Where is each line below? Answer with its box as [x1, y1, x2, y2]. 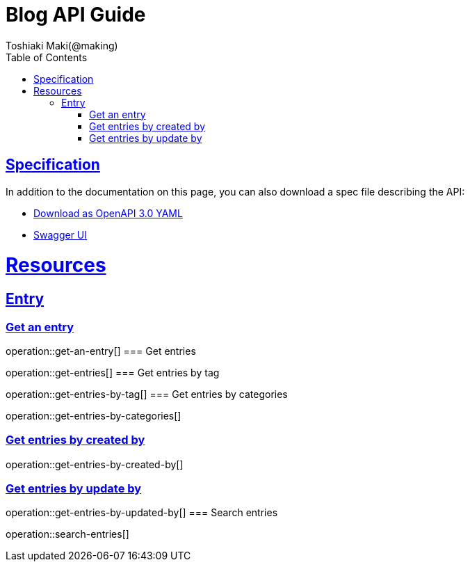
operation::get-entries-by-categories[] [6, 409, 181, 422]
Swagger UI [33, 228, 88, 241]
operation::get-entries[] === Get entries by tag [6, 366, 220, 378]
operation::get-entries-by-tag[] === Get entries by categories [6, 388, 288, 400]
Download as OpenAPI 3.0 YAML [33, 207, 183, 219]
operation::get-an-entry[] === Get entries [6, 344, 196, 357]
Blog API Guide [6, 3, 146, 26]
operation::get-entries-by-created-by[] [6, 458, 184, 470]
